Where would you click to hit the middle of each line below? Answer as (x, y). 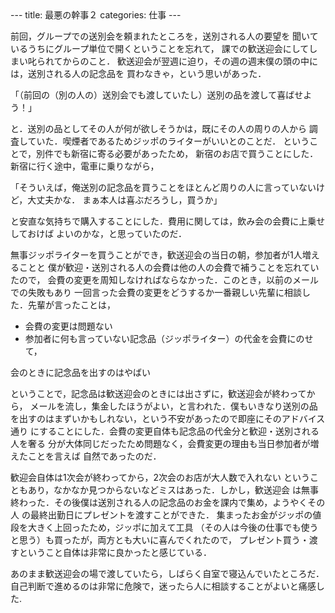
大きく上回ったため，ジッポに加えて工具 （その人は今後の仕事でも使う (173, 527)
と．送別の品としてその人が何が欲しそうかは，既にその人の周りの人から (158, 128)
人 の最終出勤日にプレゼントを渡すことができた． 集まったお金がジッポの (161, 515)
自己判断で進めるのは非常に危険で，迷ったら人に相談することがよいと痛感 (163, 586)
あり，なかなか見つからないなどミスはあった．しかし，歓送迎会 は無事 (173, 490)
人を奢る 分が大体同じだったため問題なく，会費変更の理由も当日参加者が (160, 443)
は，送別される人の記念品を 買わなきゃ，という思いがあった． (138, 73)
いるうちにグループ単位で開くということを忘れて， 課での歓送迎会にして (160, 48)
